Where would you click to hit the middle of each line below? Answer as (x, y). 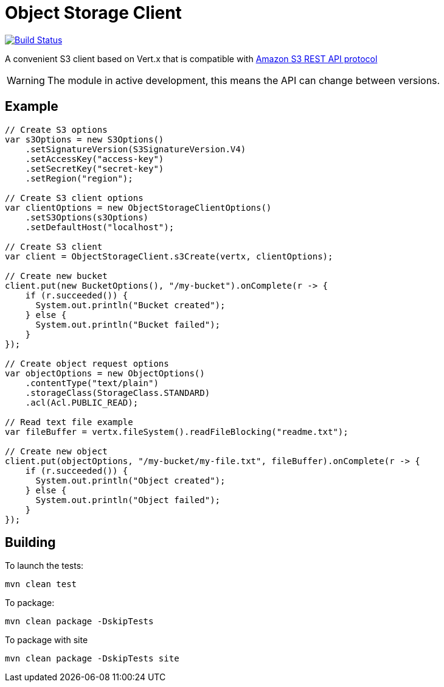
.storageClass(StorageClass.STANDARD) (118, 393)
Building (30, 543)
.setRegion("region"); (79, 178)
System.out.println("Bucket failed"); (128, 324)
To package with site (47, 640)
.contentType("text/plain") (92, 383)
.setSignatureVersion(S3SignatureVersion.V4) (136, 149)
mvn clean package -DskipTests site (92, 659)
